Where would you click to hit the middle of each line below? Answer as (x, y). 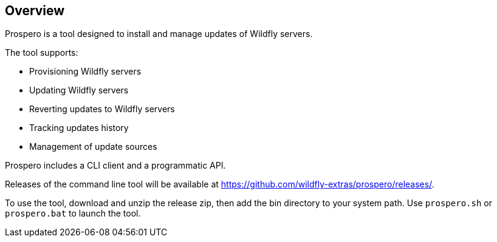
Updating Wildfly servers (79, 90)
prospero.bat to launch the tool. (73, 213)
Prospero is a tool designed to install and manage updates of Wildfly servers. (159, 34)
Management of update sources (93, 147)
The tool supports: (42, 53)
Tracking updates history (79, 128)
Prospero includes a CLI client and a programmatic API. (115, 166)
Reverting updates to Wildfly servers (102, 109)
